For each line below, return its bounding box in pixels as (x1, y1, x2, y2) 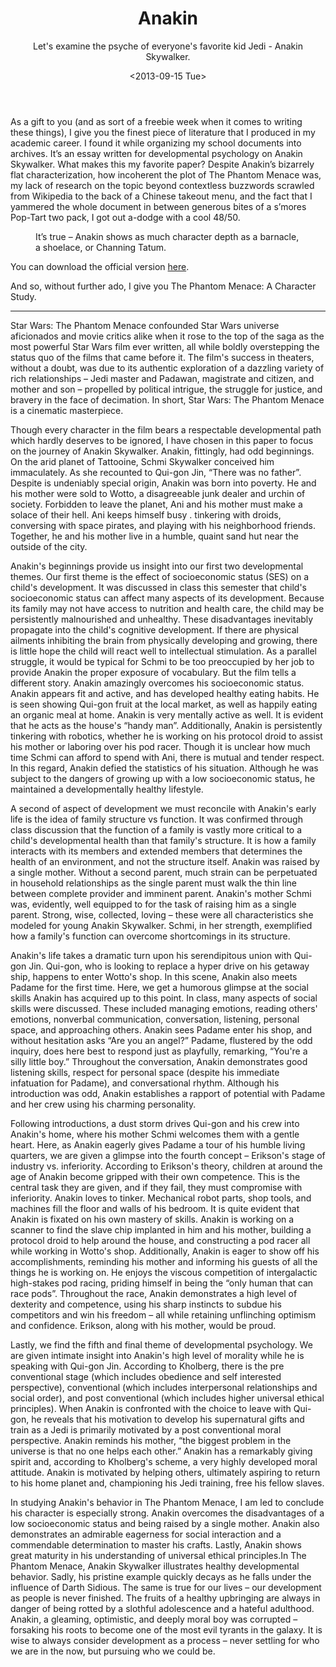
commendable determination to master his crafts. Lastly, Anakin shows (10, 1538, 302, 1551)
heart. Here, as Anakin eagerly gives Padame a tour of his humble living (10, 1138, 306, 1151)
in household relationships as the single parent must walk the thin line (10, 877, 297, 889)
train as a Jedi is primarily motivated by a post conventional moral (10, 1423, 282, 1436)
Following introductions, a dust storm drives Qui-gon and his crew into (10, 1117, 300, 1129)
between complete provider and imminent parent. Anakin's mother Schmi (10, 887, 312, 899)
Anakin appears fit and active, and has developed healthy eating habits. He (10, 687, 320, 699)
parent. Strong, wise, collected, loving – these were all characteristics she (10, 908, 314, 921)
